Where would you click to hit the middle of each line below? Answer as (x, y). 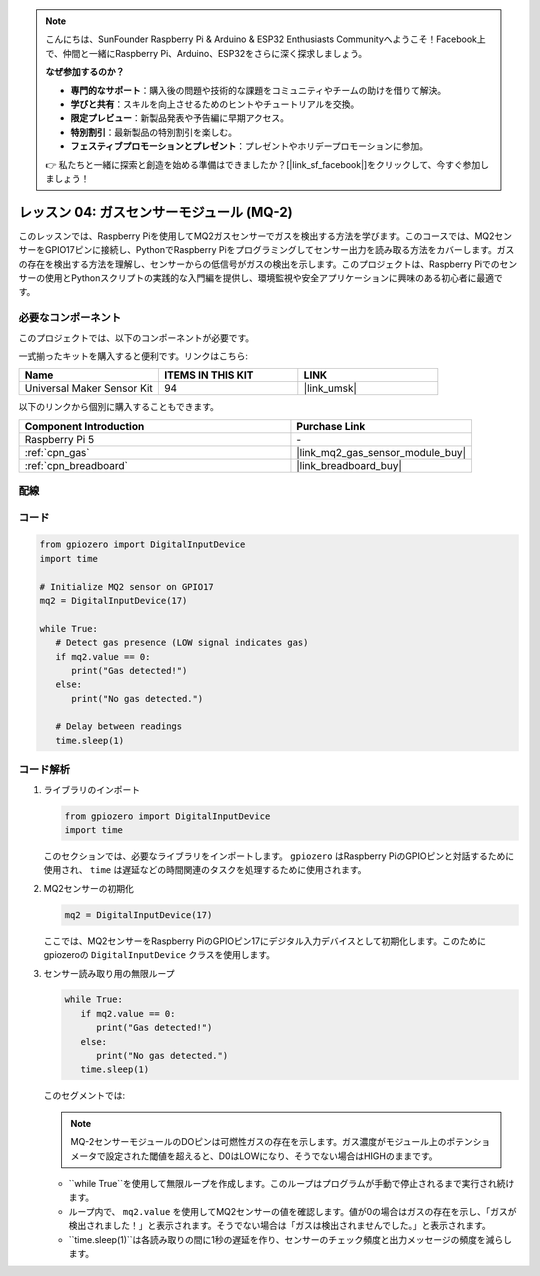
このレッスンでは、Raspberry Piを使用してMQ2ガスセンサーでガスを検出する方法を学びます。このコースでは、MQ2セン (265, 236)
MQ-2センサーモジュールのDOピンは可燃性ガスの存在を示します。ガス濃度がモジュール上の (258, 1142)
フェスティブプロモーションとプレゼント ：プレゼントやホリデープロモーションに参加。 (249, 146)
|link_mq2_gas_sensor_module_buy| (381, 452)
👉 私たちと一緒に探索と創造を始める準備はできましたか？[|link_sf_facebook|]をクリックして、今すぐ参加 (263, 164)
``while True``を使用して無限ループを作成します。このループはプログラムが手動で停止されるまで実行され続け (291, 1183)
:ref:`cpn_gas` (57, 452)
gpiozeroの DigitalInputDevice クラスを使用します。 (159, 955)
